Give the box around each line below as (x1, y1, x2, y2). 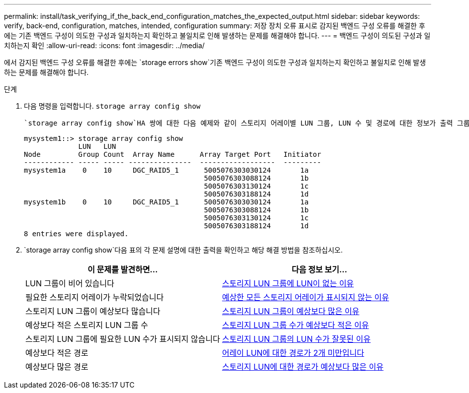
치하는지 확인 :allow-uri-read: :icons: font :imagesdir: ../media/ (4, 41, 205, 50)
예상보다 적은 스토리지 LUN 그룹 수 (25, 320, 148, 330)
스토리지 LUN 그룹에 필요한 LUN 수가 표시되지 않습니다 (25, 334, 220, 344)
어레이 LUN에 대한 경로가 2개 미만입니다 (222, 348, 364, 358)
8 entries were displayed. (24, 230, 129, 238)
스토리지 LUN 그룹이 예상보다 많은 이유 (222, 306, 360, 316)
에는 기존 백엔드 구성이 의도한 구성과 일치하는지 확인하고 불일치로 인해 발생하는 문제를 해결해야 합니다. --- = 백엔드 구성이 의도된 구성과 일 (4, 31, 431, 40)
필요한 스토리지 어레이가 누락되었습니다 (25, 292, 164, 302)
